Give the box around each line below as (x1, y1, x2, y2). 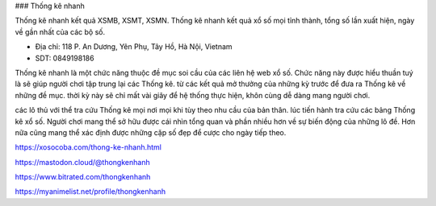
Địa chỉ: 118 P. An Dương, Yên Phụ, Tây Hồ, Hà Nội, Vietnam (35, 42, 233, 51)
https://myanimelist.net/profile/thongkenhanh (15, 187, 166, 196)
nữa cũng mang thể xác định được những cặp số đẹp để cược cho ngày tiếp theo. (15, 127, 287, 137)
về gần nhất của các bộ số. (15, 27, 106, 36)
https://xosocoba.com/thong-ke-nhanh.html (15, 142, 161, 152)
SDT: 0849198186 (35, 53, 94, 63)
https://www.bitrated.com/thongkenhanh (15, 172, 151, 182)
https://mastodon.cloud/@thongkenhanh (15, 157, 150, 167)
